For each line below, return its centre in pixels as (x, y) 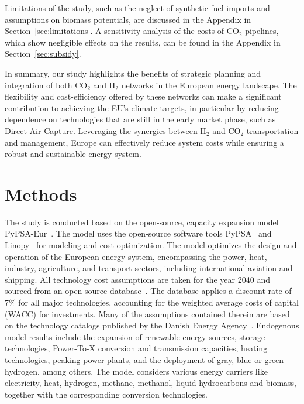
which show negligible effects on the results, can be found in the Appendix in (143, 42)
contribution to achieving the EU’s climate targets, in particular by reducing (142, 107)
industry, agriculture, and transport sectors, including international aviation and (149, 268)
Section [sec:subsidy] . (43, 54)
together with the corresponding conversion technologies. (106, 394)
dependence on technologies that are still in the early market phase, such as (140, 119)
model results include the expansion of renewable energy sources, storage (135, 336)
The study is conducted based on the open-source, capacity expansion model (142, 222)
